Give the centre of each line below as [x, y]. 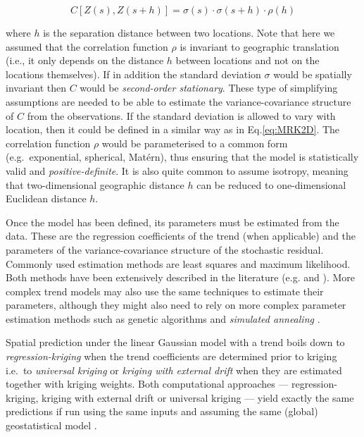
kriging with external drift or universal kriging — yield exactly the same [198, 397]
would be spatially [313, 74]
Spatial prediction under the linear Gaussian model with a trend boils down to [175, 342]
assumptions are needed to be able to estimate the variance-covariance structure [178, 101]
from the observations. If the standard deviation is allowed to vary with [181, 115]
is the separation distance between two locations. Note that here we [189, 32]
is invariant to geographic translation [259, 46]
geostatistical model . [51, 425]
